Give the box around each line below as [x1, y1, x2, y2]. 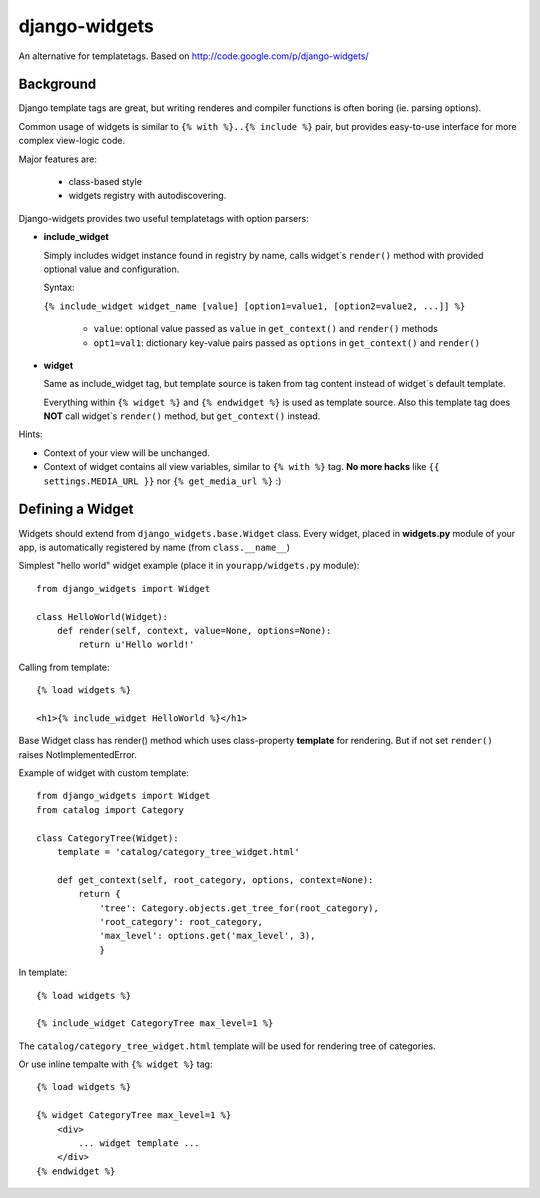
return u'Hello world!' [78, 639, 195, 650]
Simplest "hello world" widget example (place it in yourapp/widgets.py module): [18, 560, 360, 572]
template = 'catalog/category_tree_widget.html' [56, 846, 300, 857]
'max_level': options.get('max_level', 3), [99, 930, 316, 942]
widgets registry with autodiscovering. [68, 190, 227, 202]
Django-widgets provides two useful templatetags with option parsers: [18, 212, 309, 224]
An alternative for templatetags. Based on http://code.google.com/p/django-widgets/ [18, 50, 369, 62]
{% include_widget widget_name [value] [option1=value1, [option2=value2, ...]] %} [43, 300, 466, 312]
